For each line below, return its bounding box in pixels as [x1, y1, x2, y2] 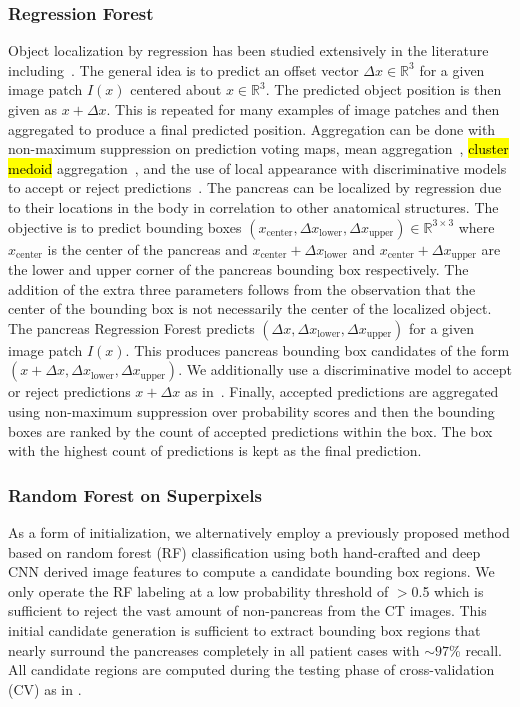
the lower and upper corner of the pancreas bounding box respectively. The [8, 259, 469, 280]
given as [8, 99, 58, 119]
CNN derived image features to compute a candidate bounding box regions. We [8, 561, 495, 582]
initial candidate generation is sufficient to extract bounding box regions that [8, 619, 481, 640]
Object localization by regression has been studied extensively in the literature [8, 40, 489, 61]
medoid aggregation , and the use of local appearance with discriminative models [8, 157, 507, 178]
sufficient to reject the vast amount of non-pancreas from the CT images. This [8, 600, 487, 621]
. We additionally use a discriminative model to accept [178, 359, 512, 380]
